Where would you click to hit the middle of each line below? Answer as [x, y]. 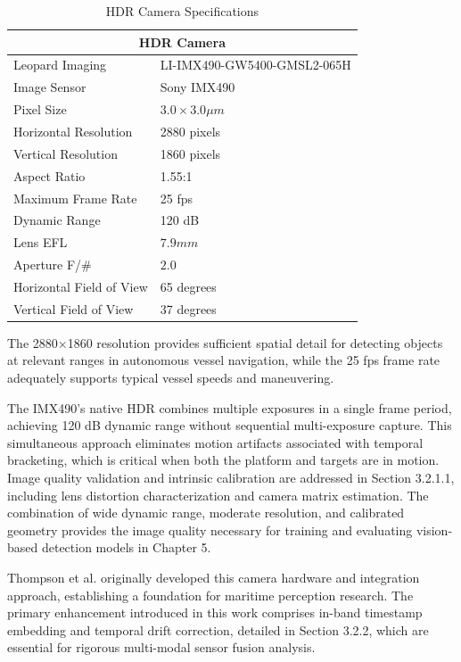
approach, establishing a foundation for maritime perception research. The [210, 595]
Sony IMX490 [198, 87]
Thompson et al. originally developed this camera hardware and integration [214, 577]
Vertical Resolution [66, 153]
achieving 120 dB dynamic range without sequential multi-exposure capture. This [230, 425]
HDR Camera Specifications [182, 11]
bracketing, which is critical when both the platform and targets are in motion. [223, 460]
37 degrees [188, 308]
